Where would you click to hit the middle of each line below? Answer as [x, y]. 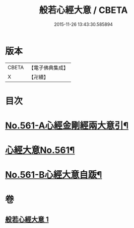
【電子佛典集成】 [48, 68]
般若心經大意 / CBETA [83, 10]
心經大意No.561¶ [40, 150]
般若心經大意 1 [27, 220]
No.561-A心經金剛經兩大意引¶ [67, 126]
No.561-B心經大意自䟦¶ [54, 175]
